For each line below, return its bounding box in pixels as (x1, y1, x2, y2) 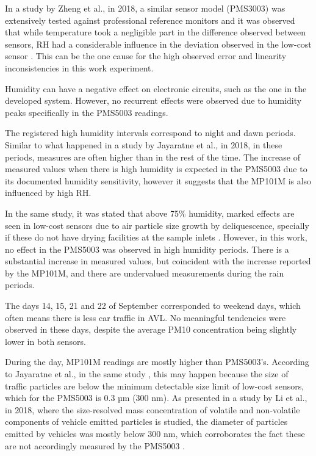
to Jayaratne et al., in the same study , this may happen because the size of (5, 367, 289, 380)
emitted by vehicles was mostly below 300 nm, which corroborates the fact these (5, 427, 305, 440)
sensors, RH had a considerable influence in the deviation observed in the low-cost (5, 37, 312, 50)
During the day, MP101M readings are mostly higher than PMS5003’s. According (5, 355, 309, 368)
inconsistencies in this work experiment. (5, 61, 154, 74)
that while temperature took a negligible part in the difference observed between (5, 26, 306, 38)
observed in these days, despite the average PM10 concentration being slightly (5, 323, 297, 336)
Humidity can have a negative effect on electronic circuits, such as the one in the (5, 82, 307, 95)
